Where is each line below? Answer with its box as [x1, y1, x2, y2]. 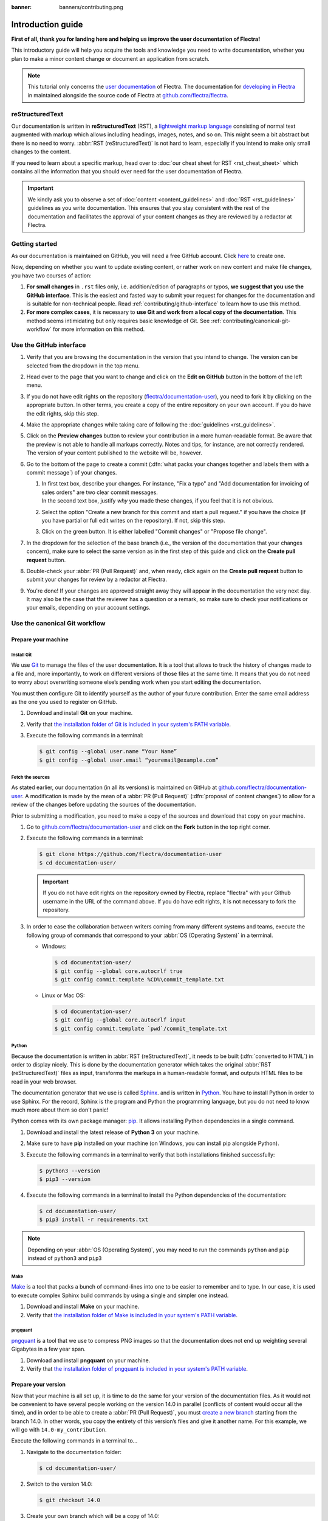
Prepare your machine [11, 636, 69, 643]
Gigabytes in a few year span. [11, 1345, 86, 1353]
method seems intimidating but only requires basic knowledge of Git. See [26, 317, 210, 324]
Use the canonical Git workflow [11, 619, 106, 628]
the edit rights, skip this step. [26, 409, 100, 417]
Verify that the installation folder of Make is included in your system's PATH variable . [26, 1311, 238, 1318]
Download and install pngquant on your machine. [26, 1357, 151, 1364]
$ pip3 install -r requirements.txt [39, 1216, 149, 1223]
